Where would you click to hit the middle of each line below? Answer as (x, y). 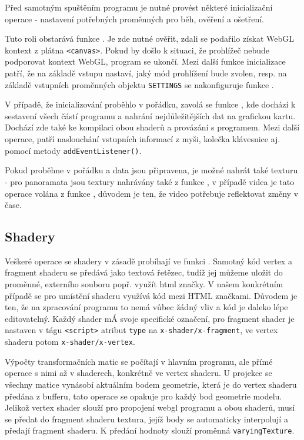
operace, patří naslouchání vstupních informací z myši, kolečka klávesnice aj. (143, 139)
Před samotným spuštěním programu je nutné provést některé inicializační (139, 7)
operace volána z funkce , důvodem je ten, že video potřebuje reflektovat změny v (152, 193)
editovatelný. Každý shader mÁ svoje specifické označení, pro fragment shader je (150, 318)
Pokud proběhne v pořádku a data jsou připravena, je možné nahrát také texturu (151, 170)
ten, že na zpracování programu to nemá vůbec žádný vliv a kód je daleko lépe (146, 307)
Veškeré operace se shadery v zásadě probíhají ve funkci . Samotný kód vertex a (148, 261)
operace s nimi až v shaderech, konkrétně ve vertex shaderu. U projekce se (138, 373)
